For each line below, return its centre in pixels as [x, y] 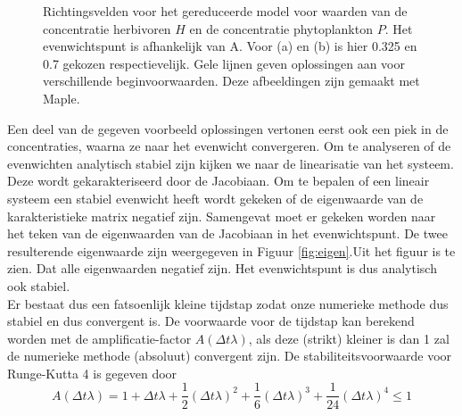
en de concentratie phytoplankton [281, 28]
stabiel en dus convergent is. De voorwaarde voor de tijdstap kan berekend [211, 321]
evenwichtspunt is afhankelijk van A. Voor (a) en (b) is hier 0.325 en [230, 46]
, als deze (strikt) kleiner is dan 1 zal [349, 338]
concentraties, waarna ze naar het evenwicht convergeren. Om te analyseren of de [229, 146]
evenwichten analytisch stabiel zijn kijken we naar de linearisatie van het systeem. [231, 163]
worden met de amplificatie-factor [99, 338]
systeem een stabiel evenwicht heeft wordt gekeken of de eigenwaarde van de [215, 198]
